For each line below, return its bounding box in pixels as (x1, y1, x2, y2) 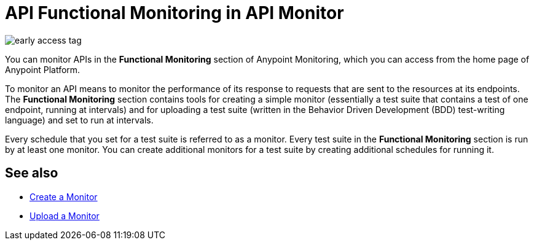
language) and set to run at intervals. (5, 114, 154, 125)
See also (5, 165, 58, 181)
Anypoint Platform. (5, 64, 80, 75)
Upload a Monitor (29, 210, 100, 221)
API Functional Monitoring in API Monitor (5, 2, 344, 23)
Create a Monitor (29, 191, 98, 202)
